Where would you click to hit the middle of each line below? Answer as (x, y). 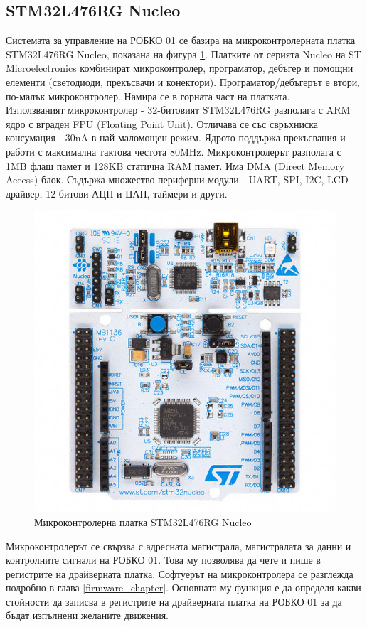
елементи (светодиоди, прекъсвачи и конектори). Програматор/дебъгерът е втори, (183, 81)
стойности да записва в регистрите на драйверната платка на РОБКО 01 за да (174, 601)
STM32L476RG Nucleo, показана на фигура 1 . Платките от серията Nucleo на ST (183, 54)
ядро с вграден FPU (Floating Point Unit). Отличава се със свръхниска (162, 123)
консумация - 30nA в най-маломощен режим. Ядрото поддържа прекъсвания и (176, 138)
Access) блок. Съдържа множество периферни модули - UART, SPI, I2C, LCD (177, 179)
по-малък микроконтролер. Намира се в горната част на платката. (148, 96)
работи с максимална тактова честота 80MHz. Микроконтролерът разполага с (174, 151)
